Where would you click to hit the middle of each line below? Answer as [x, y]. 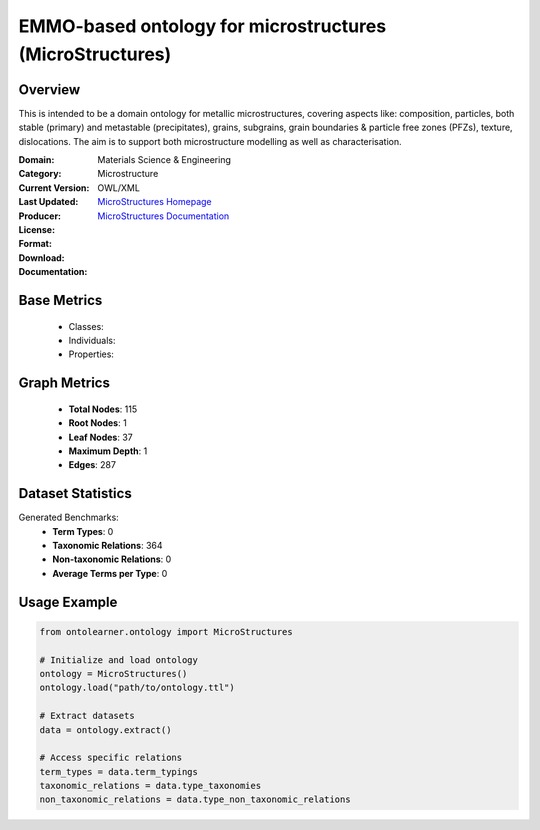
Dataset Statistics [75, 493]
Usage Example [68, 601]
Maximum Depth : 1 [108, 451]
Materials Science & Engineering [164, 160]
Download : [41, 257]
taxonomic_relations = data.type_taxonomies [150, 786]
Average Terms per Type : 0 [110, 573]
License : [36, 229]
